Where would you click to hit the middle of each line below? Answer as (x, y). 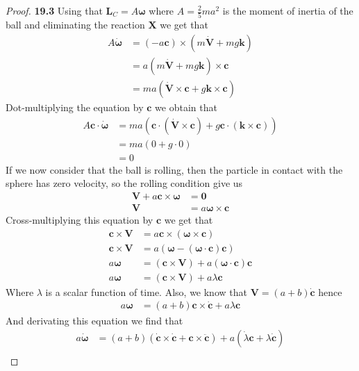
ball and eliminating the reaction (75, 25)
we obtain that (186, 107)
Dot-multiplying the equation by (75, 107)
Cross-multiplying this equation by (80, 219)
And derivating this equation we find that (94, 320)
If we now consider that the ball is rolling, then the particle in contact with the (174, 169)
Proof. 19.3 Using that (54, 10)
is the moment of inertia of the (288, 10)
